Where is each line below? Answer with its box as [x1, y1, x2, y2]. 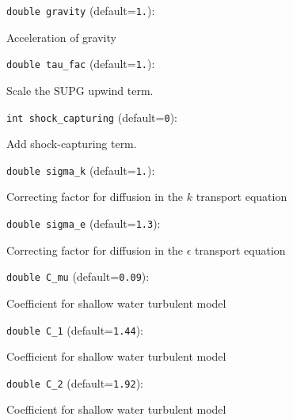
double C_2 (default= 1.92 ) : [6, 374, 144, 391]
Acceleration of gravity [6, 28, 116, 45]
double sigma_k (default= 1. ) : [6, 161, 155, 178]
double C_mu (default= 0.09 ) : [6, 268, 150, 285]
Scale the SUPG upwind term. [6, 81, 154, 98]
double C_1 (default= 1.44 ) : [6, 321, 144, 338]
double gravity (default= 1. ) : [6, 2, 155, 18]
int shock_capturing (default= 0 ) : [6, 108, 177, 125]
